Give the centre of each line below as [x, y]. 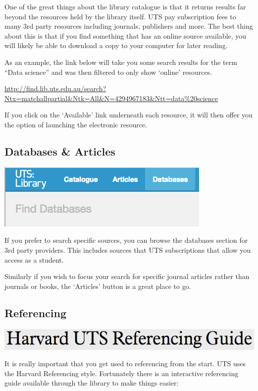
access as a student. [34, 259]
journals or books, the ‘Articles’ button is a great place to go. [98, 286]
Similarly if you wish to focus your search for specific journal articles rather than [127, 276]
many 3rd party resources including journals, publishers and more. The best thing [129, 26]
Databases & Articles [60, 151]
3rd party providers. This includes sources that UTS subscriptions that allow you [128, 250]
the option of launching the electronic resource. [76, 124]
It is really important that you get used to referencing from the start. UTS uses [125, 363]
